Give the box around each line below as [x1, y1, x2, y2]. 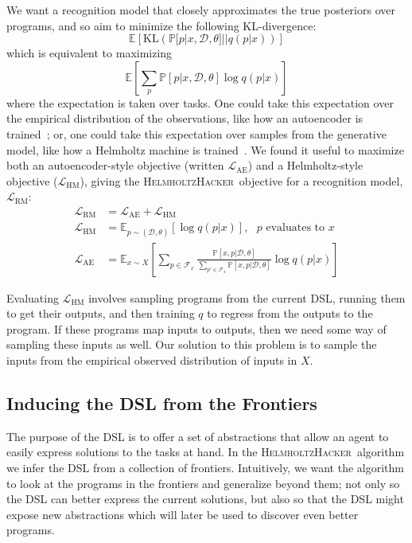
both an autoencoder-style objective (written [6, 157, 224, 174]
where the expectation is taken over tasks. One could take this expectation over [6, 94, 394, 111]
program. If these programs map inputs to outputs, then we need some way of [6, 320, 387, 337]
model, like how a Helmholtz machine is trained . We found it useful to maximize [6, 141, 404, 158]
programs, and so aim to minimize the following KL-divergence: [6, 17, 317, 33]
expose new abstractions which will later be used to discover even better [6, 506, 359, 522]
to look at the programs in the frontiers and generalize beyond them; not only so [6, 475, 400, 491]
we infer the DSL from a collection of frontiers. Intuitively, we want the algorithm [6, 459, 404, 476]
